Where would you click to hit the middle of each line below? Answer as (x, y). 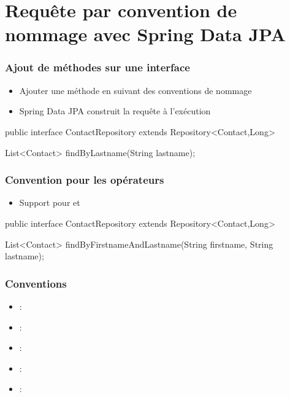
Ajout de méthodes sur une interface (97, 67)
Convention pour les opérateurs (85, 180)
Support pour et (50, 202)
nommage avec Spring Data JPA (145, 34)
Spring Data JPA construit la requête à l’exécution (115, 111)
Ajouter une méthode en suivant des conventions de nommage (135, 90)
